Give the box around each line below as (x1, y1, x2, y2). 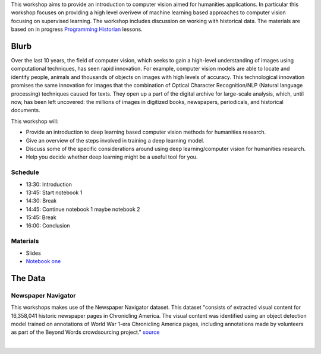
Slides (26, 249, 41, 257)
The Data (11, 273, 46, 283)
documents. (11, 107, 40, 114)
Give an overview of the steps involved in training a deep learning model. (26, 137, 204, 144)
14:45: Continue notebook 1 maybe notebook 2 (26, 206, 140, 213)
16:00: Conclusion (26, 222, 71, 229)
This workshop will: (11, 118, 59, 125)
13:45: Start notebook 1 (26, 189, 83, 196)
